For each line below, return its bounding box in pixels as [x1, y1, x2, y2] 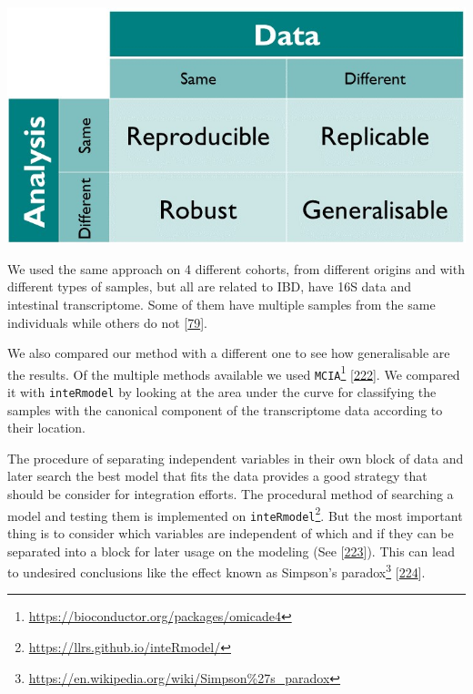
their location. [7, 418, 86, 437]
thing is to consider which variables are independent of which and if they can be [7, 523, 454, 542]
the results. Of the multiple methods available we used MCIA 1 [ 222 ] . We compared [7, 362, 460, 383]
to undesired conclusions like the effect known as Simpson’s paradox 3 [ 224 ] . [7, 560, 426, 581]
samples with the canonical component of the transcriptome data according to [7, 400, 443, 419]
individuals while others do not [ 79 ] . [7, 312, 207, 332]
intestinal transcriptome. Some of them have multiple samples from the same [7, 294, 436, 313]
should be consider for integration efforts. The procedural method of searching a [7, 485, 454, 504]
